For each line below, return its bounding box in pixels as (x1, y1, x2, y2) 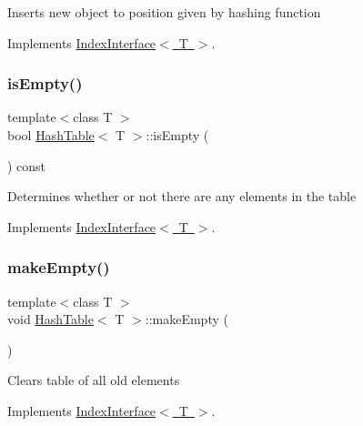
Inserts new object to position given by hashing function (7, 3, 321, 21)
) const (7, 156, 46, 175)
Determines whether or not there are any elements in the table (7, 187, 357, 206)
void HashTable (7, 309, 94, 329)
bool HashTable (7, 126, 95, 144)
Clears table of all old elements (7, 370, 180, 390)
